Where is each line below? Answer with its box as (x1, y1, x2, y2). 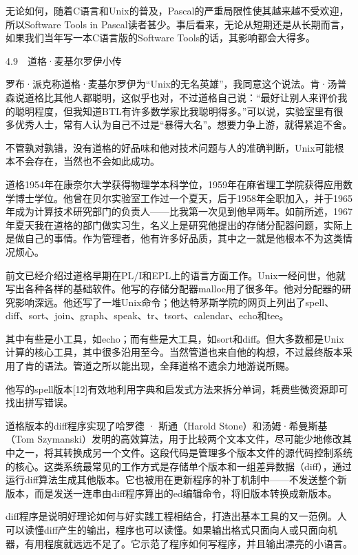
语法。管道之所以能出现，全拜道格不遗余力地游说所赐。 (43, 359, 295, 373)
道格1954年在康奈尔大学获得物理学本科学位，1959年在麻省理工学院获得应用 (6, 176, 343, 191)
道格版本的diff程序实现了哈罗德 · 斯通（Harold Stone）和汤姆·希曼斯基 (6, 418, 328, 432)
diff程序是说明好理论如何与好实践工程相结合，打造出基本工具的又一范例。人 (6, 509, 347, 523)
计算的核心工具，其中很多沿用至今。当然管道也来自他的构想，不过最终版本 (6, 345, 343, 359)
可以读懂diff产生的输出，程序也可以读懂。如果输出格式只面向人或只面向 (6, 523, 328, 536)
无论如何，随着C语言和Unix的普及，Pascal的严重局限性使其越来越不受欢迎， (6, 3, 349, 17)
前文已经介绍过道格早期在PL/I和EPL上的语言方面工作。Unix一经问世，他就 (6, 268, 346, 282)
